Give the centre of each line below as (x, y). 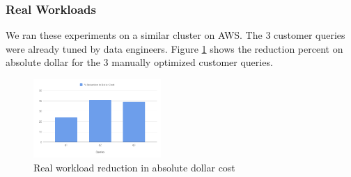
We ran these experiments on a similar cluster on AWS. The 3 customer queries (175, 35)
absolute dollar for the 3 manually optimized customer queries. (139, 62)
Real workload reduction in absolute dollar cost (134, 167)
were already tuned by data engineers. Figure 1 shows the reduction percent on (174, 48)
